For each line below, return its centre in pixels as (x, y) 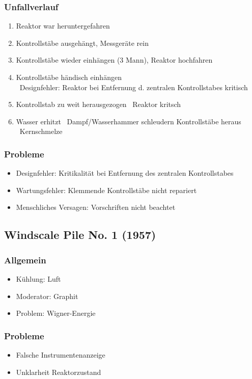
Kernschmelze (41, 131)
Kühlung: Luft (38, 278)
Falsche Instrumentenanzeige (61, 354)
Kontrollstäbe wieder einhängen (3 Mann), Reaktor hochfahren (114, 60)
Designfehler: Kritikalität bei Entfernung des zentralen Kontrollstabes (125, 173)
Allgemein (25, 260)
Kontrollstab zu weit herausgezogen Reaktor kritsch (99, 104)
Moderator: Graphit (47, 296)
